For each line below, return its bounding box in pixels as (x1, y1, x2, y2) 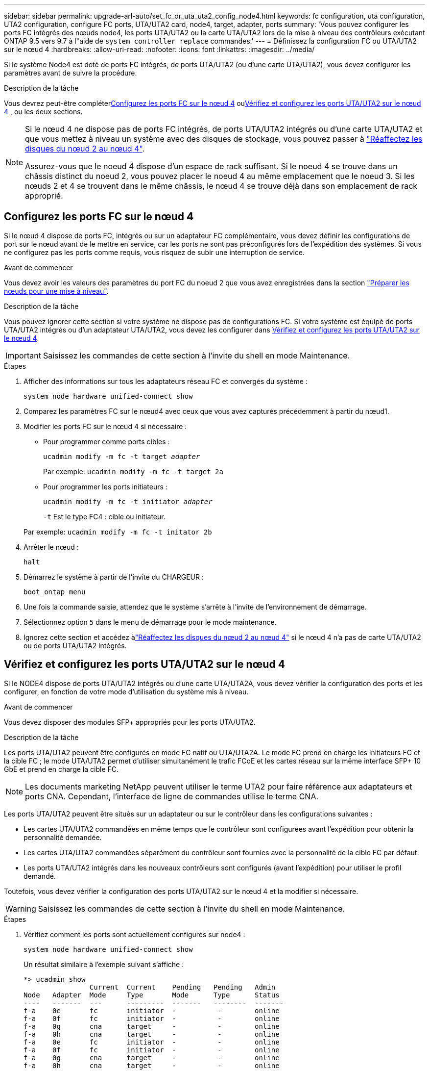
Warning (5, 903, 36, 914)
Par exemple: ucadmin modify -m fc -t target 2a (43, 467, 223, 476)
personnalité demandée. (24, 833, 102, 841)
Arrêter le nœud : (24, 542, 79, 551)
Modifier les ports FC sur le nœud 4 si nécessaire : (24, 422, 187, 431)
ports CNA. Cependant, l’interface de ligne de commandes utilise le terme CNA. (25, 791, 319, 801)
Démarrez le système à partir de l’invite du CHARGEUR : (24, 572, 204, 581)
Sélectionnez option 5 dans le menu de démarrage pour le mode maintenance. (24, 617, 277, 626)
